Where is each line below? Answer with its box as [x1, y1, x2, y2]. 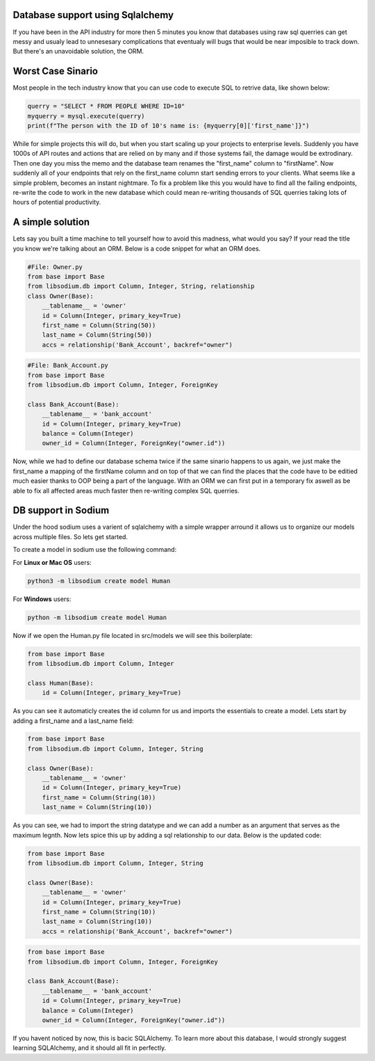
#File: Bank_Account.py [27, 362, 109, 369]
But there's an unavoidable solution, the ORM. [12, 47, 144, 56]
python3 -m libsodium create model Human [27, 577, 171, 584]
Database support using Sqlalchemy [12, 9, 174, 21]
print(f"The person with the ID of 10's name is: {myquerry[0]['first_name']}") [27, 122, 310, 129]
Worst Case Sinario [12, 65, 99, 77]
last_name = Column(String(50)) [42, 331, 153, 339]
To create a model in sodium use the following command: [12, 545, 177, 554]
